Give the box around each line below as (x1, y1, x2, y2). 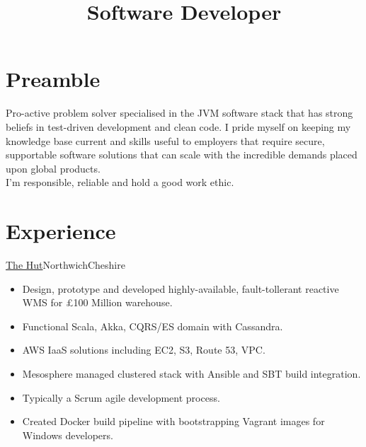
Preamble (6, 64, 101, 93)
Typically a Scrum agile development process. (22, 390, 220, 405)
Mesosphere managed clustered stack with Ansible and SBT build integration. (22, 366, 361, 381)
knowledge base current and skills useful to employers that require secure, (6, 133, 325, 148)
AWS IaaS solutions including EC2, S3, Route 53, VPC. (22, 342, 265, 357)
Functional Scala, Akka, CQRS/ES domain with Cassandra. (22, 318, 283, 333)
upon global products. (6, 161, 101, 175)
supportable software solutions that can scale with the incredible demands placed (6, 147, 358, 162)
